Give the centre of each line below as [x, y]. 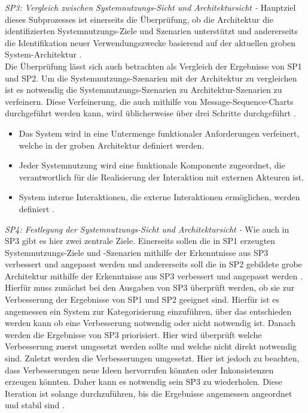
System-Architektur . [43, 54]
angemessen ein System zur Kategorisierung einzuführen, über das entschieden [148, 311]
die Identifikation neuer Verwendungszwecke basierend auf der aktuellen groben [150, 42]
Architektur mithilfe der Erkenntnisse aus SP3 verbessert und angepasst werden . [154, 275]
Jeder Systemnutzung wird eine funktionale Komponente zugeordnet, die [152, 165]
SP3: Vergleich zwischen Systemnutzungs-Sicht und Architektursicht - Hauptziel [150, 7]
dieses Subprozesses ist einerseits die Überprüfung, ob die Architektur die [139, 19]
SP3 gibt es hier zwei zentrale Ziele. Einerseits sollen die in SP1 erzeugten [140, 241]
